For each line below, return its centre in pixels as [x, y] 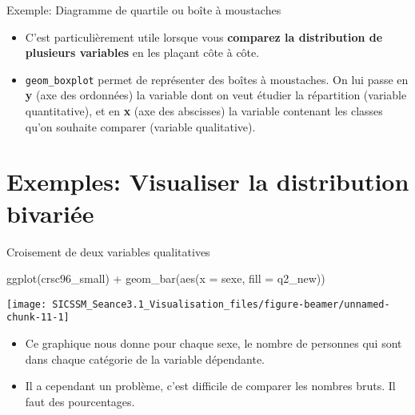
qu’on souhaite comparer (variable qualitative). [140, 126]
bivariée [50, 213]
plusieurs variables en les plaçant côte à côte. [142, 52]
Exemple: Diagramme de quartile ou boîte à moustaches [144, 10]
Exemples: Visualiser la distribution [208, 181]
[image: [27, 304]
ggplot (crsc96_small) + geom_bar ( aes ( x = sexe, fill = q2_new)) [166, 278]
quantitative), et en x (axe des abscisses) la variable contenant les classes [204, 111]
